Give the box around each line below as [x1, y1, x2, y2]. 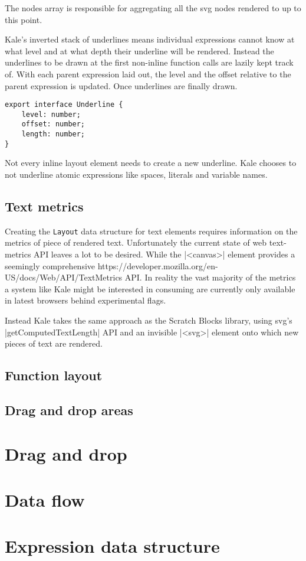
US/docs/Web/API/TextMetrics [5, 271, 123, 283]
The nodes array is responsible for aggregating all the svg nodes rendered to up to [5, 2, 301, 14]
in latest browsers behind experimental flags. [5, 294, 166, 306]
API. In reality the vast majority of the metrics [124, 271, 296, 283]
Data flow [5, 487, 85, 511]
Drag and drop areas [5, 401, 133, 419]
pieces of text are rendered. [5, 337, 103, 350]
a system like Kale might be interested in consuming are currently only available [5, 282, 295, 295]
